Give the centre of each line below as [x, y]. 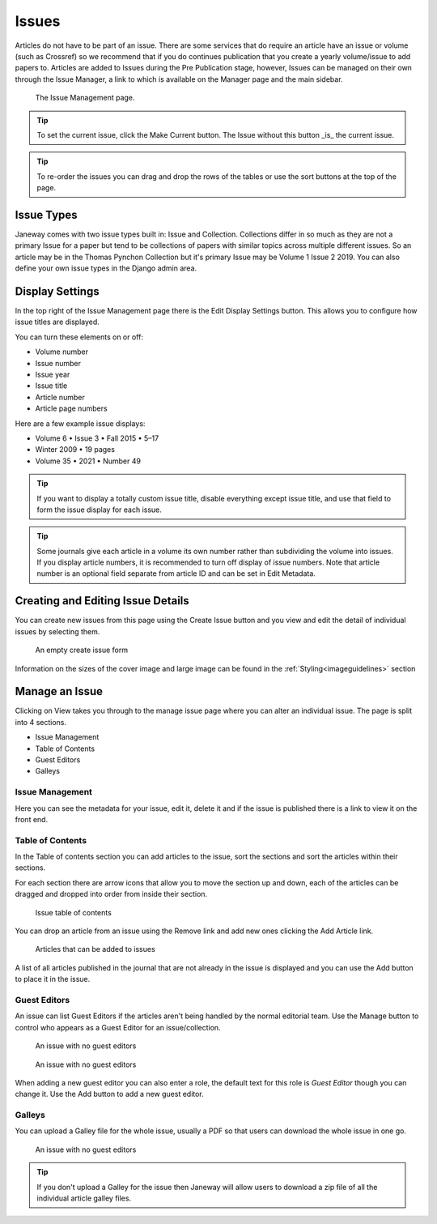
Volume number [62, 352]
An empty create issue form [82, 650]
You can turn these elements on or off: [79, 337]
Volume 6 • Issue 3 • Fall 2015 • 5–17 [97, 438]
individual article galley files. [84, 1198]
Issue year [53, 374]
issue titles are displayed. [57, 322]
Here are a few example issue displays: [80, 423]
